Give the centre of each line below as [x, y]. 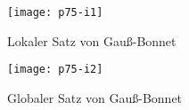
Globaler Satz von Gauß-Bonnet [95, 97]
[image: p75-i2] [55, 70]
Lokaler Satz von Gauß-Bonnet [92, 40]
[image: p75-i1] [55, 12]
